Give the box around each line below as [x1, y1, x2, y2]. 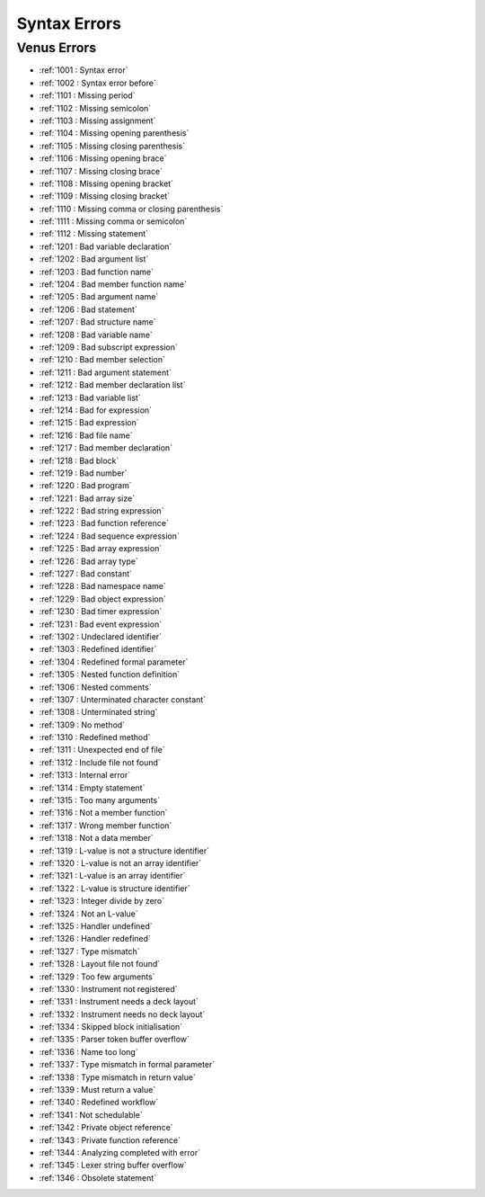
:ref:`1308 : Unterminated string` [39, 707, 158, 718]
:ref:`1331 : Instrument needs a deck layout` [39, 996, 199, 1007]
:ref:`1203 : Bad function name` [39, 266, 154, 277]
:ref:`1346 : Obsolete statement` [39, 1172, 157, 1183]
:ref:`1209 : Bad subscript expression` [39, 342, 179, 353]
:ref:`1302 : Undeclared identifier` [39, 630, 162, 642]
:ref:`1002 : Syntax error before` [39, 77, 156, 88]
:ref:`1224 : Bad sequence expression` [39, 531, 180, 541]
